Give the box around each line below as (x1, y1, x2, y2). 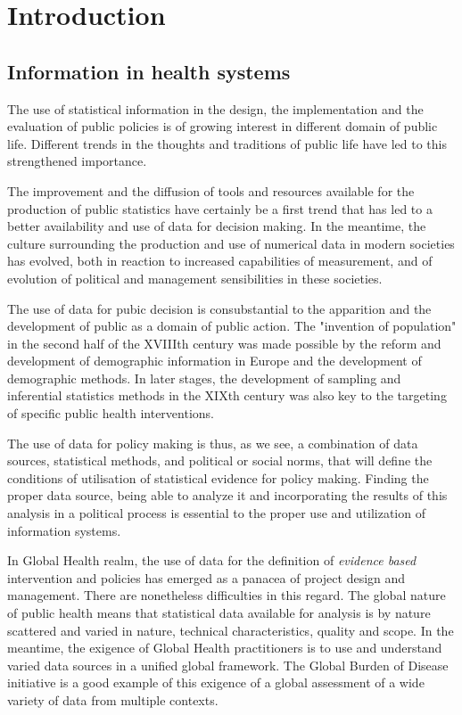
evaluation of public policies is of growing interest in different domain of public (7, 117, 438, 136)
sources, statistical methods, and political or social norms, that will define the (7, 451, 433, 470)
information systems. (7, 521, 121, 539)
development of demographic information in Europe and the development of (7, 351, 422, 370)
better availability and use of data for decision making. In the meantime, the (7, 217, 426, 235)
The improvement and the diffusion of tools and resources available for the (7, 181, 415, 200)
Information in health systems (7, 57, 291, 85)
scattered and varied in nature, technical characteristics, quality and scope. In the (7, 620, 454, 639)
